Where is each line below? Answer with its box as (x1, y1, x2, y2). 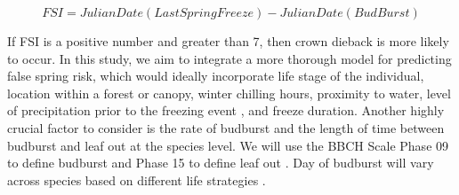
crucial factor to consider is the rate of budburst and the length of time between (7, 118, 445, 136)
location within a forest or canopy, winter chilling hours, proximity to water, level (7, 83, 451, 102)
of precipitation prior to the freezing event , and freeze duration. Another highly (7, 101, 445, 120)
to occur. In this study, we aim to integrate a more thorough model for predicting (7, 49, 452, 67)
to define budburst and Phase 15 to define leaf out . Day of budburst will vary (7, 153, 434, 172)
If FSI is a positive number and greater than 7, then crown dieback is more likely (7, 32, 449, 50)
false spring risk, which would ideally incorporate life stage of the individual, (7, 66, 424, 85)
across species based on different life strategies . (7, 170, 266, 189)
